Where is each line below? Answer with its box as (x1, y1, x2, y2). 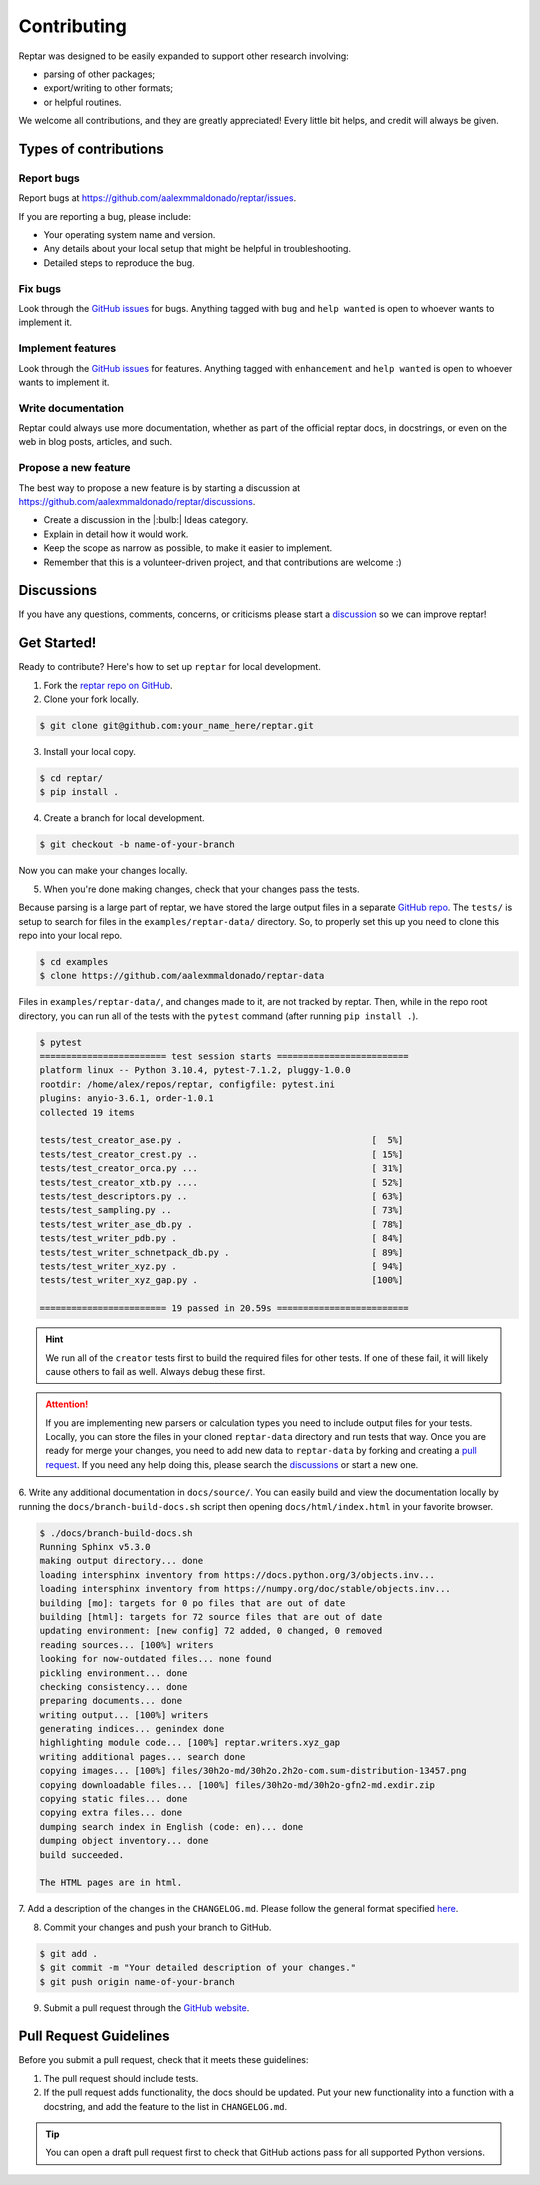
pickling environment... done (39, 1667, 188, 1679)
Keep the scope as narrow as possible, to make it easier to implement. (43, 542, 333, 554)
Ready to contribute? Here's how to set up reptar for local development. (18, 661, 322, 673)
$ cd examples (39, 956, 109, 967)
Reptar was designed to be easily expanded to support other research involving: (18, 50, 349, 62)
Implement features (18, 341, 117, 355)
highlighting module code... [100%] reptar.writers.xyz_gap (39, 1737, 341, 1749)
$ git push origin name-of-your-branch (39, 1976, 235, 1987)
